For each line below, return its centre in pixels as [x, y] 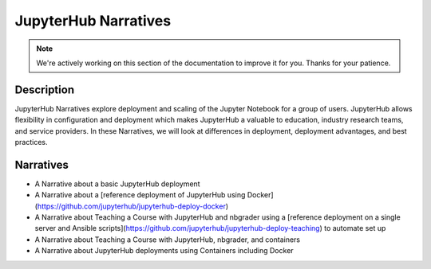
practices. [31, 142]
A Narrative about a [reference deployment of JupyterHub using [140, 195]
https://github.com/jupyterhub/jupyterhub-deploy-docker [132, 206]
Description [45, 90]
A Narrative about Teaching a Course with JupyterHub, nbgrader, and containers [168, 240]
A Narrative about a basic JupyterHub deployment [117, 184]
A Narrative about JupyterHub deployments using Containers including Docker [164, 251]
